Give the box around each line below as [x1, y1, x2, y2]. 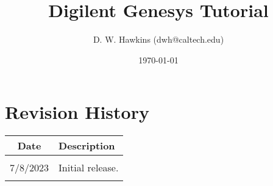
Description [58, 138, 115, 153]
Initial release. [58, 160, 119, 175]
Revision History [5, 99, 149, 124]
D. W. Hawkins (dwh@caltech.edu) [93, 33, 224, 46]
